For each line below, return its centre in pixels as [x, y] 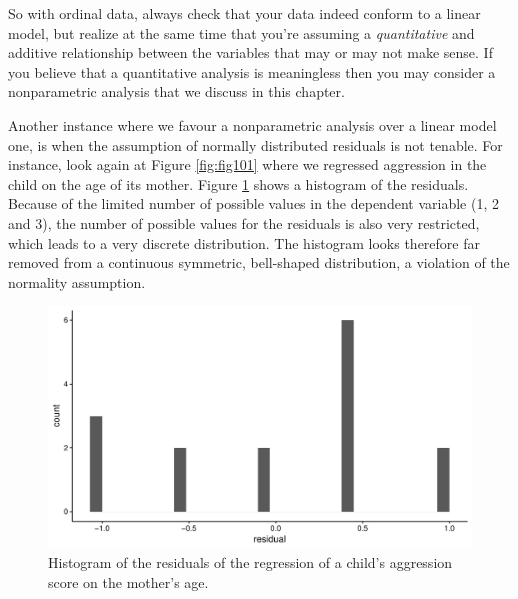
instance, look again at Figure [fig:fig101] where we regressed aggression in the [247, 164]
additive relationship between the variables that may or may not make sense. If [250, 52]
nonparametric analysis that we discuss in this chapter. [176, 91]
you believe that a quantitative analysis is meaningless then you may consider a [252, 71]
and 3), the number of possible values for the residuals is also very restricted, [244, 222]
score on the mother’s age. [128, 581]
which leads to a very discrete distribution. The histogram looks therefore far [244, 242]
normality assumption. [77, 281]
